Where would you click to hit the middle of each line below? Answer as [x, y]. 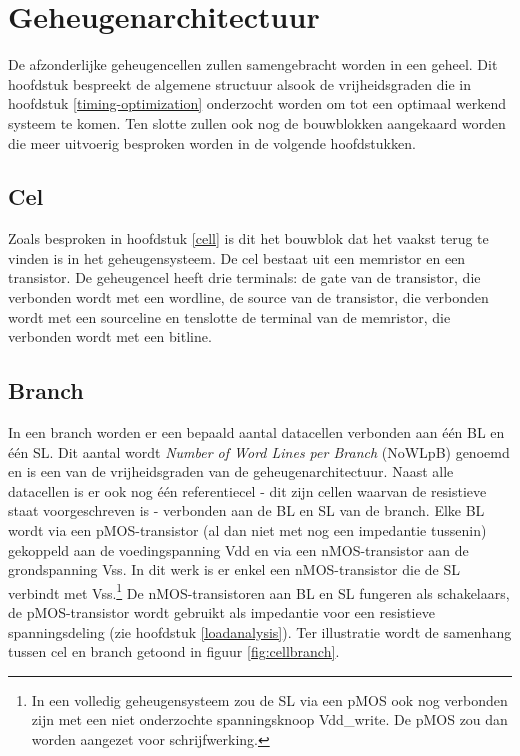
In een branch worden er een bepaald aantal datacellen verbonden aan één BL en [256, 432]
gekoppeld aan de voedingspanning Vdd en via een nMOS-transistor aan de [238, 549]
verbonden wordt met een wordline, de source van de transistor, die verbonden [248, 297]
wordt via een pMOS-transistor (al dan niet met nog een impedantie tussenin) [247, 530]
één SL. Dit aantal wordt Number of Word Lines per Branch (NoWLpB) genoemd [259, 451]
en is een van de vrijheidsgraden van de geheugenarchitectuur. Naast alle [231, 471]
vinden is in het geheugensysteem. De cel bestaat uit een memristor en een [237, 257]
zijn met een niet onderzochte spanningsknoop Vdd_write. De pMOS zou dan [269, 719]
